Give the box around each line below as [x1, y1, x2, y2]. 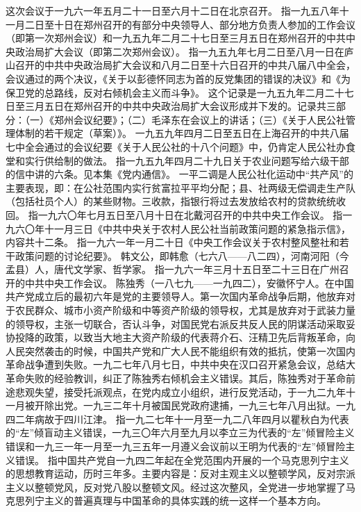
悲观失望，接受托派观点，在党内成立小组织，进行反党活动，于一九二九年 [15, 384, 346, 399]
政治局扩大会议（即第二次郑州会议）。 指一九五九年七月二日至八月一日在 [15, 44, 344, 58]
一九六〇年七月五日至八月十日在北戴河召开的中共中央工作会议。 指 [37, 207, 343, 222]
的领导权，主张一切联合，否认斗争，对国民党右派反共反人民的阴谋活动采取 [6, 316, 346, 331]
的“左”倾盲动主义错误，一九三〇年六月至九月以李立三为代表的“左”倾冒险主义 [6, 425, 355, 440]
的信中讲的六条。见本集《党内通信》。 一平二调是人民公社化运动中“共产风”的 [6, 167, 353, 181]
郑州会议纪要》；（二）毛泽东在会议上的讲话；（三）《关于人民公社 [53, 112, 346, 126]
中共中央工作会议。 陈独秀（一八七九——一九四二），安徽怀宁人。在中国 [24, 275, 354, 290]
